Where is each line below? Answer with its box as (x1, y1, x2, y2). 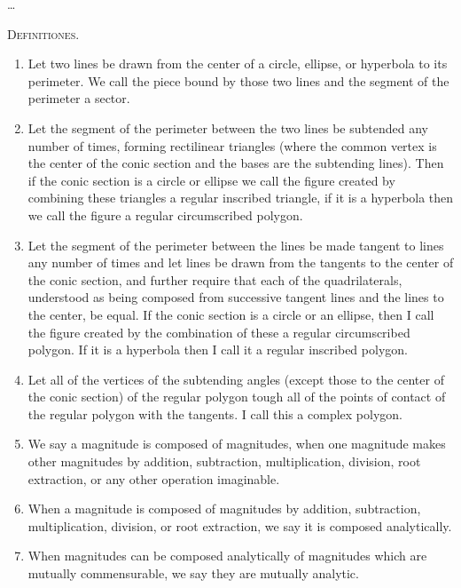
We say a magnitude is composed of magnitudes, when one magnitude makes (27, 434, 446, 453)
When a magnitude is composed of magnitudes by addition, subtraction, (27, 499, 421, 518)
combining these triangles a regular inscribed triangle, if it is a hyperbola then (27, 188, 454, 207)
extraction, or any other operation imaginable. (27, 469, 280, 488)
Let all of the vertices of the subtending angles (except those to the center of (27, 369, 444, 388)
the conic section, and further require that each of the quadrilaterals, (27, 270, 402, 289)
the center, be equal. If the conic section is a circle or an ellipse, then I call (27, 305, 434, 323)
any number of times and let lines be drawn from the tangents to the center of (27, 253, 454, 272)
